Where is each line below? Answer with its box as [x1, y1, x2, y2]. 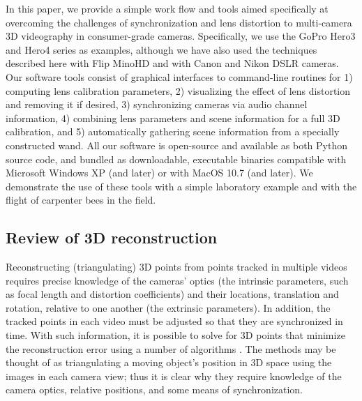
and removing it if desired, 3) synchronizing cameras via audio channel [6, 97, 308, 112]
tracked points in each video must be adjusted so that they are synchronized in [6, 314, 343, 328]
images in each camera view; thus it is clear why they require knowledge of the [6, 368, 342, 383]
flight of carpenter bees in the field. [6, 192, 156, 207]
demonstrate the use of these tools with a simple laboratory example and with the [6, 179, 357, 193]
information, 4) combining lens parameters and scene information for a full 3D [6, 110, 340, 125]
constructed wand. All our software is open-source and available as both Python [6, 137, 347, 152]
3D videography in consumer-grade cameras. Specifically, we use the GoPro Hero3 [6, 29, 356, 43]
